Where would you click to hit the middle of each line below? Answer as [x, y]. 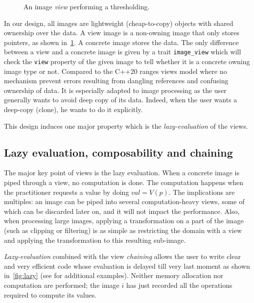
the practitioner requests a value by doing [67, 192]
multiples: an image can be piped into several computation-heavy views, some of [124, 201]
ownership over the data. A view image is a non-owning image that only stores [122, 33]
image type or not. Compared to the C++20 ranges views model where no [115, 71]
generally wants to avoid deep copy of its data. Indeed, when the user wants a [121, 100]
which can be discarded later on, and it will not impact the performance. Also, [122, 211]
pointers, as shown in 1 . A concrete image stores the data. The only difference [121, 42]
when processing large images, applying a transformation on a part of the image [124, 221]
